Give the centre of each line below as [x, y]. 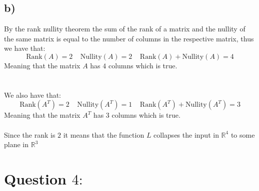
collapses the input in [186, 134]
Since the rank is [30, 134]
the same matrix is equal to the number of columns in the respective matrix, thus [129, 38]
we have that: [25, 48]
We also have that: [33, 95]
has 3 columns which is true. [137, 115]
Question [35, 178]
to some [243, 134]
